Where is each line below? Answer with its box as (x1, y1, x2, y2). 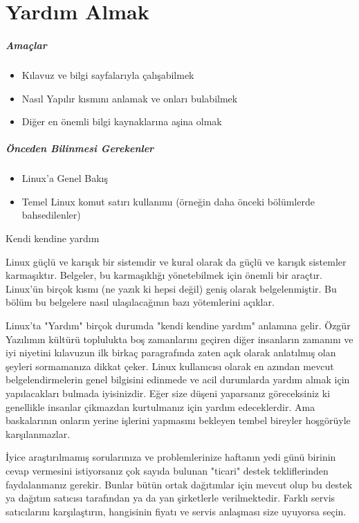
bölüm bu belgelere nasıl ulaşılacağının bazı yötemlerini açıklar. (6, 295, 275, 309)
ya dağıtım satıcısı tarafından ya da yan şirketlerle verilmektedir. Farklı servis (6, 490, 335, 505)
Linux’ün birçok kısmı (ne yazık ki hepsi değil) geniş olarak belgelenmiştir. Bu (6, 281, 337, 295)
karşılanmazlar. (6, 426, 71, 441)
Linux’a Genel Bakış (21, 171, 109, 185)
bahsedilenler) (21, 208, 81, 222)
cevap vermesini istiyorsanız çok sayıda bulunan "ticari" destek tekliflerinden (6, 463, 329, 477)
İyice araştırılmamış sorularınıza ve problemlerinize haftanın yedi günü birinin (6, 450, 336, 464)
